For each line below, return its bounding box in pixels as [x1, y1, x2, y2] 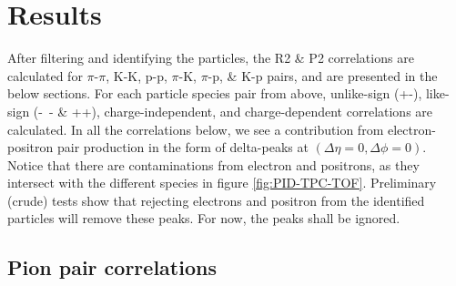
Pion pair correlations [7, 253, 217, 281]
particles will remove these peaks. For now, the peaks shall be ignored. [7, 209, 400, 228]
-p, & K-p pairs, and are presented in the [208, 66, 438, 85]
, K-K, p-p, [106, 66, 167, 85]
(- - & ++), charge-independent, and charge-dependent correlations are [33, 101, 433, 120]
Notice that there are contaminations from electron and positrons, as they [7, 155, 420, 174]
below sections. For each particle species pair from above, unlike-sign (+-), [7, 84, 422, 103]
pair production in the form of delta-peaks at [56, 138, 309, 157]
